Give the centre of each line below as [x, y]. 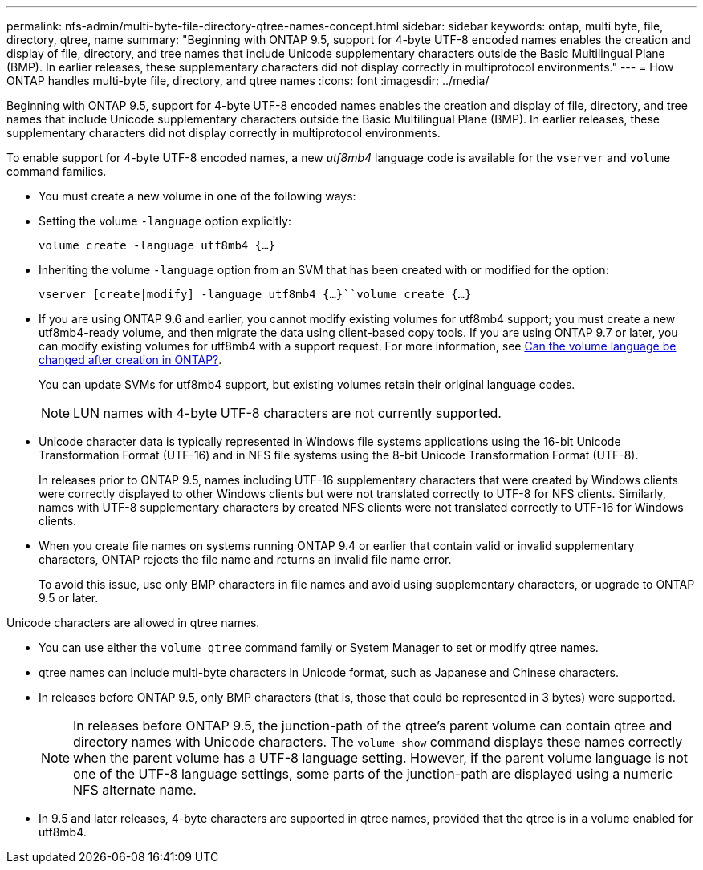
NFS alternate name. [135, 790]
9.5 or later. [69, 598]
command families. [57, 171]
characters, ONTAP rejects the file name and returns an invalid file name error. [245, 559]
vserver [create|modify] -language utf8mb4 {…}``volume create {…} [255, 294]
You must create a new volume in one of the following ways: [197, 196]
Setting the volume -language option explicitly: [165, 221]
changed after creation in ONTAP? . [130, 360]
